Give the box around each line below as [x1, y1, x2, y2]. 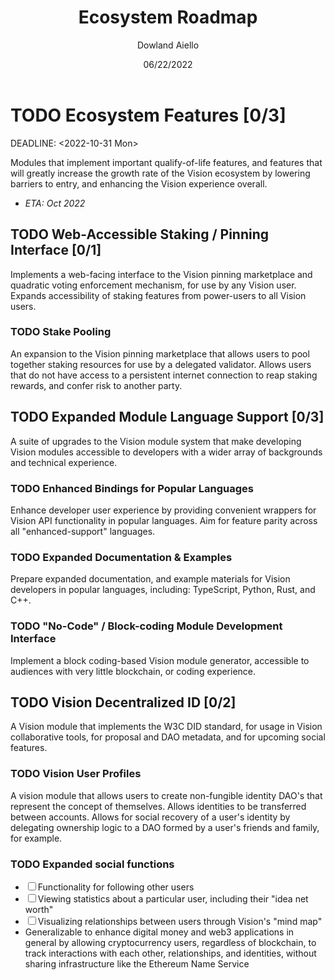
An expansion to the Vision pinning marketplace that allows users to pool [10, 347, 310, 360]
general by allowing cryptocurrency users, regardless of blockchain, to [24, 936, 317, 948]
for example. [10, 832, 63, 844]
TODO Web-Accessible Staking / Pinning [10, 226, 270, 243]
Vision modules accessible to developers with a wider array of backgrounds [10, 446, 323, 458]
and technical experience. [10, 456, 118, 468]
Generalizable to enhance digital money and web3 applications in [24, 926, 295, 938]
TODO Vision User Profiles [10, 767, 142, 781]
